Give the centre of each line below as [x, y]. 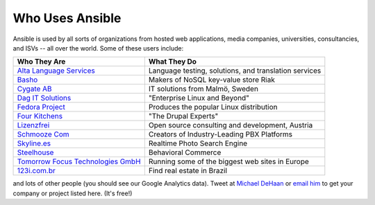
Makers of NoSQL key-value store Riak [212, 80]
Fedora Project [41, 107]
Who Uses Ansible [67, 18]
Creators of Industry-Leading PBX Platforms [220, 134]
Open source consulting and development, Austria [231, 125]
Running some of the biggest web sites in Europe [228, 161]
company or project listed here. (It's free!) [73, 193]
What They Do [173, 62]
